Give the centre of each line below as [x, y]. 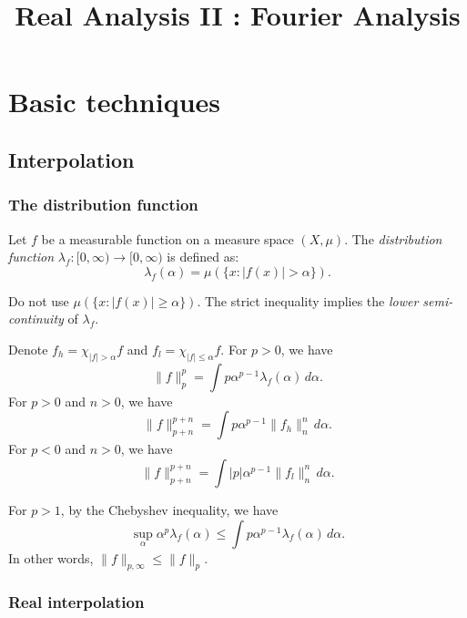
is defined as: [203, 257]
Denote [28, 349]
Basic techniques [114, 102]
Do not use [39, 300]
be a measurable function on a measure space [168, 238]
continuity [36, 319]
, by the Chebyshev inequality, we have [169, 509]
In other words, [51, 557]
